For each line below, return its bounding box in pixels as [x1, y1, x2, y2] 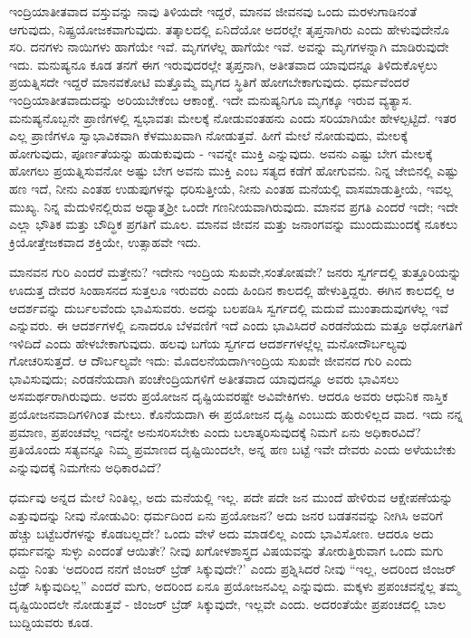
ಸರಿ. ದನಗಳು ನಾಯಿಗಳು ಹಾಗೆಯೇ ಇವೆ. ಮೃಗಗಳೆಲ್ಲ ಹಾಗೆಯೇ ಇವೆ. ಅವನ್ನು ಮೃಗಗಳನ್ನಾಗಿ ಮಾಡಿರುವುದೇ [9, 37, 449, 56]
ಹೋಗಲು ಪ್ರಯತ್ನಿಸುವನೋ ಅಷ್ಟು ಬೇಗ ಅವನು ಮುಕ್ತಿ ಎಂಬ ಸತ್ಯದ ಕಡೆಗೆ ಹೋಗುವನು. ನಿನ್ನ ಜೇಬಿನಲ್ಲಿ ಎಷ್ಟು [9, 161, 459, 180]
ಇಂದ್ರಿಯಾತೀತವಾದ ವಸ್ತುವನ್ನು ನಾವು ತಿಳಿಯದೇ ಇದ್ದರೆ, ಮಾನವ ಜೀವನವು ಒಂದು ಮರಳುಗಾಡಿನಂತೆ [9, 2, 418, 20]
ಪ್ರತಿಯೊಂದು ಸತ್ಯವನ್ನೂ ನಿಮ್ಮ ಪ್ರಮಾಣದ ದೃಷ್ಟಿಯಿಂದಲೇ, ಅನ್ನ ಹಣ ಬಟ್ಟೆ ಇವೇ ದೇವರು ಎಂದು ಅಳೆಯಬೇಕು [9, 440, 457, 459]
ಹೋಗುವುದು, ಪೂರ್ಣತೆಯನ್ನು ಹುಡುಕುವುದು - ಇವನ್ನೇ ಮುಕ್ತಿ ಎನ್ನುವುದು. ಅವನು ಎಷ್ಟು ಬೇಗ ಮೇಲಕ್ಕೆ [9, 143, 433, 162]
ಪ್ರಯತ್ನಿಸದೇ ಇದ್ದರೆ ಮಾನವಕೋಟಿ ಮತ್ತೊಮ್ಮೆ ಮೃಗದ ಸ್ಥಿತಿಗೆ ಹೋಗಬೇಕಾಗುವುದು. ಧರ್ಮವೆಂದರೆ [9, 72, 409, 91]
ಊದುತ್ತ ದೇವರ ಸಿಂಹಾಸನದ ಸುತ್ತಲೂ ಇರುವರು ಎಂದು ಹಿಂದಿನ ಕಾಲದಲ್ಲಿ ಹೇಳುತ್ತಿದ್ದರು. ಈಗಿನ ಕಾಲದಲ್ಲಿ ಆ [9, 280, 455, 299]
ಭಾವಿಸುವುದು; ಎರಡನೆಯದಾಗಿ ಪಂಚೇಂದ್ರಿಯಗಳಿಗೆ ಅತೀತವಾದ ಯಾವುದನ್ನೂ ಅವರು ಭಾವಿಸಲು [9, 368, 399, 387]
